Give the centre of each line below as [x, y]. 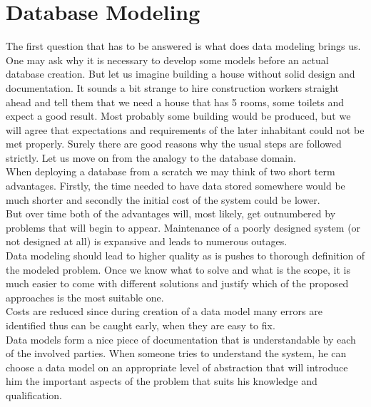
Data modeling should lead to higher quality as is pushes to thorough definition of [185, 256]
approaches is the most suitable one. [85, 297]
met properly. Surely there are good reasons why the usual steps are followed [174, 144]
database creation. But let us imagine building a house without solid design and [181, 74]
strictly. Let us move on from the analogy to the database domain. [151, 157]
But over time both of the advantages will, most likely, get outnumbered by [171, 213]
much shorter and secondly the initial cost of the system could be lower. [163, 199]
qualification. [34, 395]
